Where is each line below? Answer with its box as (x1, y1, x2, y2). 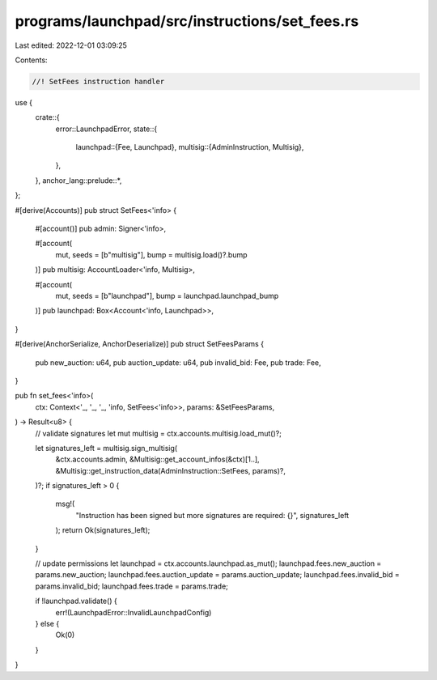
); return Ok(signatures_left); (55, 525, 151, 535)
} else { (35, 618, 60, 628)
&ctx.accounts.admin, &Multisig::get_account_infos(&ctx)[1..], (55, 454, 260, 465)
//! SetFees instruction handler (32, 77, 165, 86)
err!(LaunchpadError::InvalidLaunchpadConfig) (55, 607, 212, 617)
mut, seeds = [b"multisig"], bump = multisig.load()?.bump (55, 249, 248, 259)
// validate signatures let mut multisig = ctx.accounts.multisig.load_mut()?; (35, 428, 282, 438)
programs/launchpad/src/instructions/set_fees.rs (15, 12, 359, 30)
